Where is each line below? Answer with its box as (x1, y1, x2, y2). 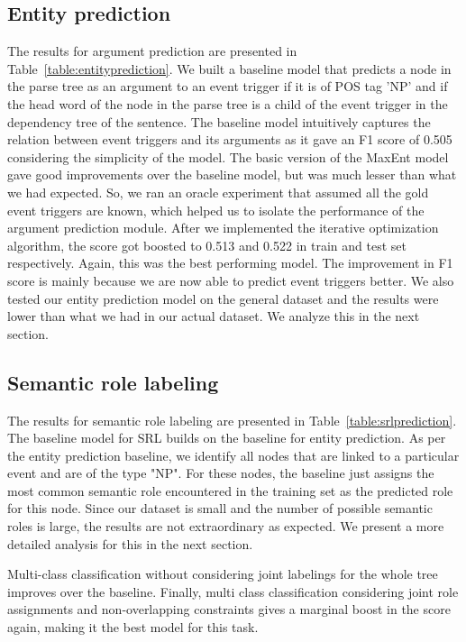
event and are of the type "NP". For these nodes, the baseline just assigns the (7, 463, 434, 482)
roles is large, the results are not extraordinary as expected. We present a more (7, 517, 444, 536)
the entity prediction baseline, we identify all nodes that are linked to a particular (7, 445, 460, 464)
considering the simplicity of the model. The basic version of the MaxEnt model (7, 147, 449, 166)
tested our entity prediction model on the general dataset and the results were (7, 289, 439, 307)
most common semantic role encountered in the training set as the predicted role (7, 481, 453, 500)
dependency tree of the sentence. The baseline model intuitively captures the (7, 112, 431, 131)
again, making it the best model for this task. (7, 618, 259, 637)
